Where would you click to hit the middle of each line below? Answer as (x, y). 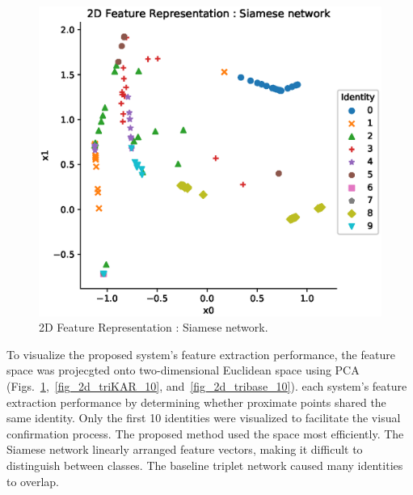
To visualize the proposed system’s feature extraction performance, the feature (201, 354)
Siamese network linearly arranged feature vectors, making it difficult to (185, 449)
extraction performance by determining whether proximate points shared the (196, 402)
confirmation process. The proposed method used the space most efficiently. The (205, 433)
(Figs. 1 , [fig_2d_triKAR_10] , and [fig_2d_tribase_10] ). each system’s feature (207, 385)
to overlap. (33, 481)
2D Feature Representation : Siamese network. (154, 327)
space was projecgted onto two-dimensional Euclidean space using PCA (183, 370)
